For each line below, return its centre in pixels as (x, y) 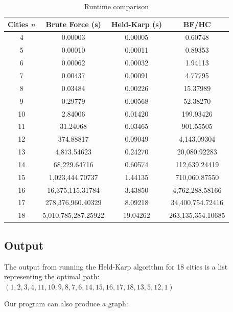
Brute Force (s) (73, 24)
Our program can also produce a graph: (66, 304)
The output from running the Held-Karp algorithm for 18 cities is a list (116, 266)
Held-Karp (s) (136, 24)
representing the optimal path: (52, 276)
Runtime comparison (116, 6)
